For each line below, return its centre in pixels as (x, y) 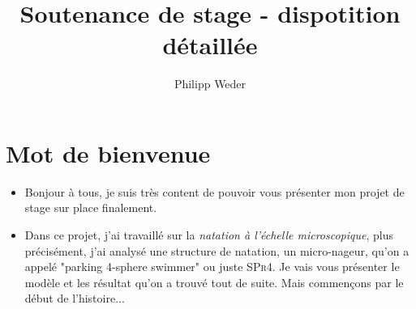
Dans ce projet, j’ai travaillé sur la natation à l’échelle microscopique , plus (209, 235)
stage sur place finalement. (91, 207)
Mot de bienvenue (108, 152)
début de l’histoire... (75, 298)
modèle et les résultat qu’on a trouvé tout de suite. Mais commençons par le (214, 282)
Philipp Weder (210, 84)
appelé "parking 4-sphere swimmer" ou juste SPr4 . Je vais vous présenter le (212, 267)
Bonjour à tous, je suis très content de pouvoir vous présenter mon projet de (214, 191)
